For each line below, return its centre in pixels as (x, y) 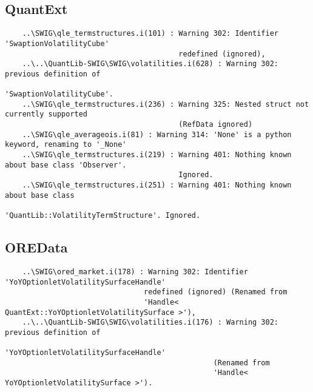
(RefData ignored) (216, 125)
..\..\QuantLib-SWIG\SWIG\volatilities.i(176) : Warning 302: (150, 323)
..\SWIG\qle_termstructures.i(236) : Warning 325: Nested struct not (166, 104)
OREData (36, 247)
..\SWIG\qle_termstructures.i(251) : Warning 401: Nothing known (157, 185)
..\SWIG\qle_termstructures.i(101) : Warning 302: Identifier (150, 34)
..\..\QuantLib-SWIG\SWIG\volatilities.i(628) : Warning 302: (150, 64)
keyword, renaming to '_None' (66, 145)
